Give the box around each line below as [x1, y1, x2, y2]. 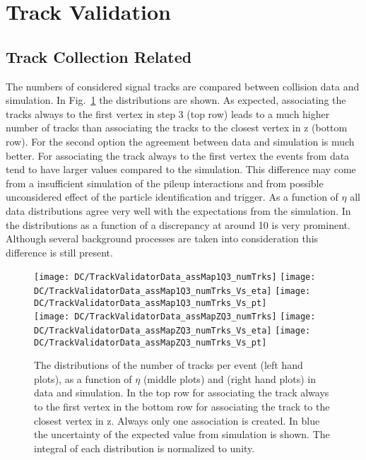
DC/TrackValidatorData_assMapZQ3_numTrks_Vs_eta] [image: [34, 325, 311, 336]
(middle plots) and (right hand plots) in [143, 371, 316, 386]
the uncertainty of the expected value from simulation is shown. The [34, 427, 330, 442]
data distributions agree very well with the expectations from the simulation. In [6, 203, 351, 218]
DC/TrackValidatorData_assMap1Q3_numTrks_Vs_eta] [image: [34, 285, 311, 296]
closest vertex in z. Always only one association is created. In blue [34, 413, 320, 427]
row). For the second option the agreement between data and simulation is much [6, 134, 355, 148]
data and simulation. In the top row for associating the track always [34, 385, 329, 400]
